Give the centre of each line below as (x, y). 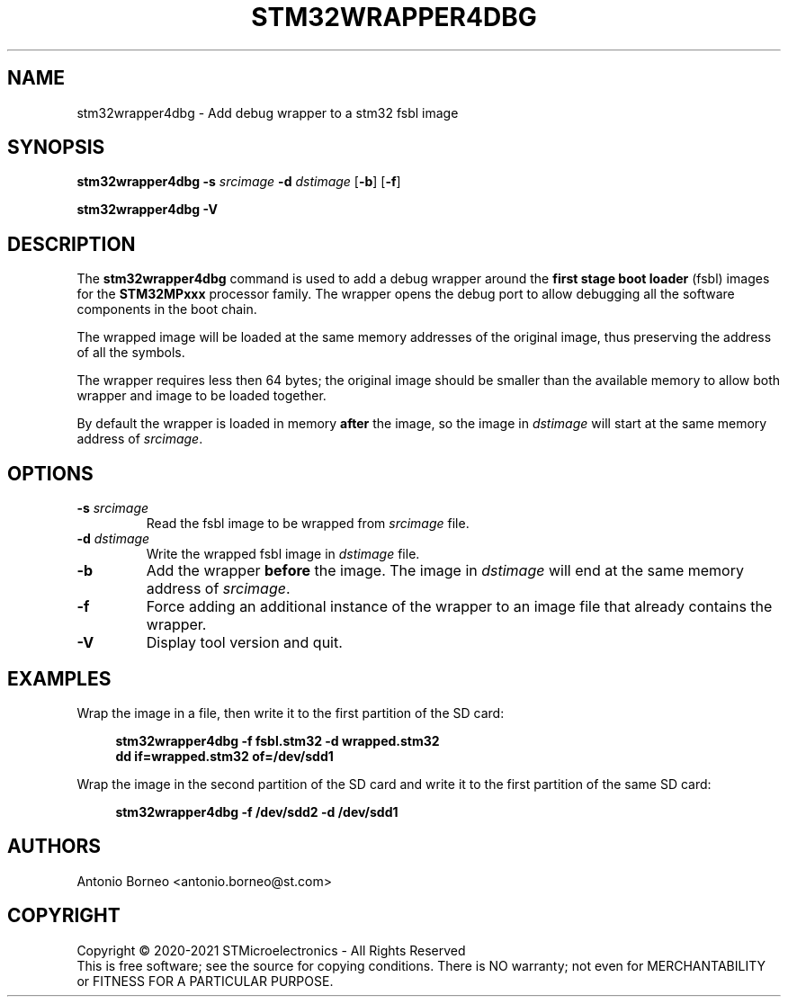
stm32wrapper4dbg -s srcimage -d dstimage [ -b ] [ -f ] (239, 182)
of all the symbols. (131, 353)
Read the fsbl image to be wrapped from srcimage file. (308, 524)
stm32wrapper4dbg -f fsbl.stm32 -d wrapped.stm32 (278, 740)
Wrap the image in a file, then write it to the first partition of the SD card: (291, 713)
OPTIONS (50, 473)
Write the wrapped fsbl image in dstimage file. (283, 554)
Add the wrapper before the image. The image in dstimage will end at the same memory (445, 571)
